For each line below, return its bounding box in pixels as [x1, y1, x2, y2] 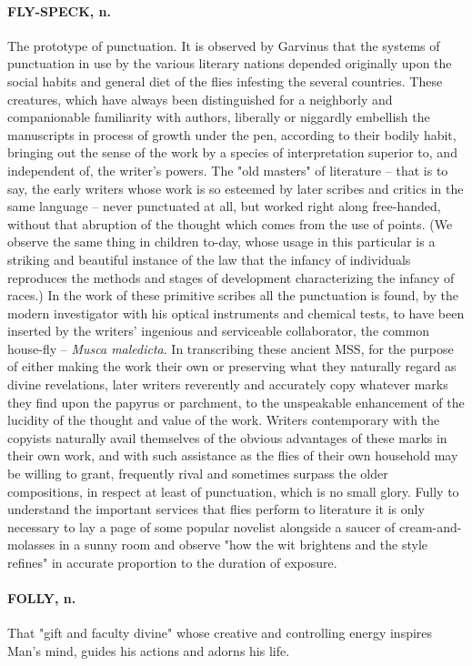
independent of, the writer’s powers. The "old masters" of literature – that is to [7, 160, 448, 179]
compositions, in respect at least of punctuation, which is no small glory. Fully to [7, 481, 459, 500]
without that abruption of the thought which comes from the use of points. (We [7, 214, 453, 233]
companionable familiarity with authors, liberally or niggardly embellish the [7, 107, 430, 126]
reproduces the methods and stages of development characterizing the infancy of [7, 267, 455, 287]
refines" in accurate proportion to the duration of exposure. [7, 553, 337, 572]
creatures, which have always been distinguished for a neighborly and [7, 89, 393, 108]
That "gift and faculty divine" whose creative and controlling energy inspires [7, 623, 433, 642]
